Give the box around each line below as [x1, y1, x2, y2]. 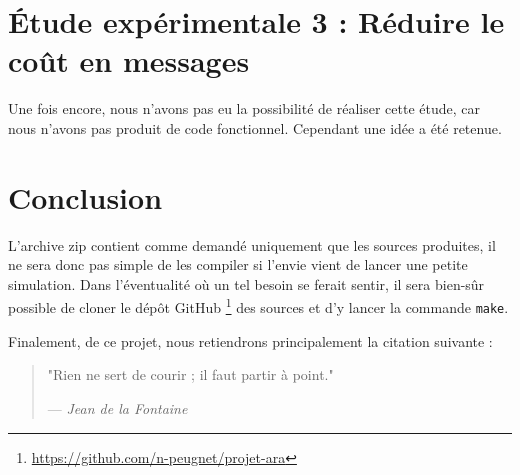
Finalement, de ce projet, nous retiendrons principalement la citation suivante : [8, 330, 493, 351]
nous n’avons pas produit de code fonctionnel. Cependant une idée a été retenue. [8, 117, 502, 138]
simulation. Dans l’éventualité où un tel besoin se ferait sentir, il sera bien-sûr [8, 273, 485, 294]
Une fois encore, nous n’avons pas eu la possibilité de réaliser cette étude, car [8, 98, 480, 119]
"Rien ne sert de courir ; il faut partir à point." [47, 364, 334, 385]
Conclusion [8, 176, 163, 217]
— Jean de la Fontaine [47, 397, 188, 418]
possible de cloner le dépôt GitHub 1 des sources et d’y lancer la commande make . [8, 294, 509, 318]
